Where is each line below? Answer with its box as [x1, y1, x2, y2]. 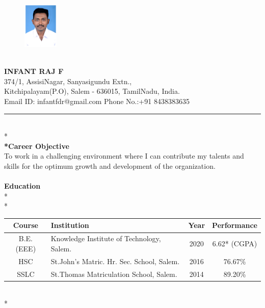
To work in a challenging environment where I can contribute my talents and [4, 150, 244, 161]
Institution [50, 220, 89, 230]
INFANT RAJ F [4, 66, 64, 76]
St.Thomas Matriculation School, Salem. [50, 268, 177, 279]
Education [4, 181, 41, 191]
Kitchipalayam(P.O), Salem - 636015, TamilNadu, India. [4, 86, 180, 96]
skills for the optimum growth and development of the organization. [4, 161, 216, 171]
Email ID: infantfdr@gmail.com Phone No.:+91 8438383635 [4, 96, 190, 107]
